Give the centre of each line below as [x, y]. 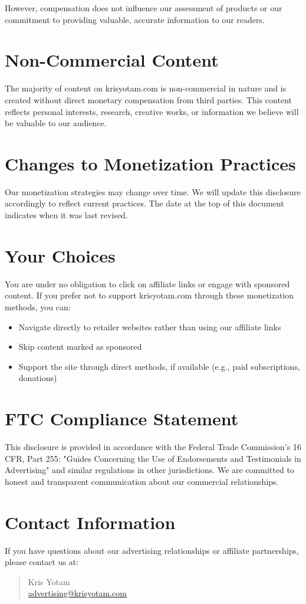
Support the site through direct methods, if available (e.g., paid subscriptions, [159, 366]
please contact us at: [42, 562]
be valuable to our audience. [56, 123]
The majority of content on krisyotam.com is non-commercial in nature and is [146, 88]
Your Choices [60, 255]
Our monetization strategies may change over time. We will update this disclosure [153, 191]
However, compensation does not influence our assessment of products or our [144, 8]
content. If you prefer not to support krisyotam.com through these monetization [149, 295]
